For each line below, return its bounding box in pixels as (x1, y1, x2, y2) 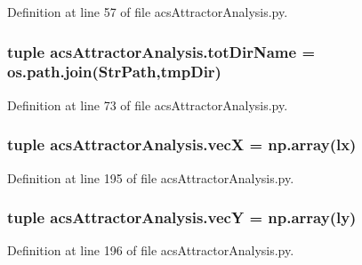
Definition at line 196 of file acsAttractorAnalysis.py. (7, 241, 294, 260)
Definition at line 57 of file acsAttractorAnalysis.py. (7, 3, 288, 20)
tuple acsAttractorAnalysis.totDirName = (7, 40, 316, 62)
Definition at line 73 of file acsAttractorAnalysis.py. (7, 95, 288, 114)
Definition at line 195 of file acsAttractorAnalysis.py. (7, 168, 294, 187)
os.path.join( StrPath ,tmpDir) (7, 60, 221, 83)
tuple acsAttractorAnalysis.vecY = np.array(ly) (7, 206, 357, 229)
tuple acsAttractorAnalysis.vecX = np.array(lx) (7, 133, 357, 156)
